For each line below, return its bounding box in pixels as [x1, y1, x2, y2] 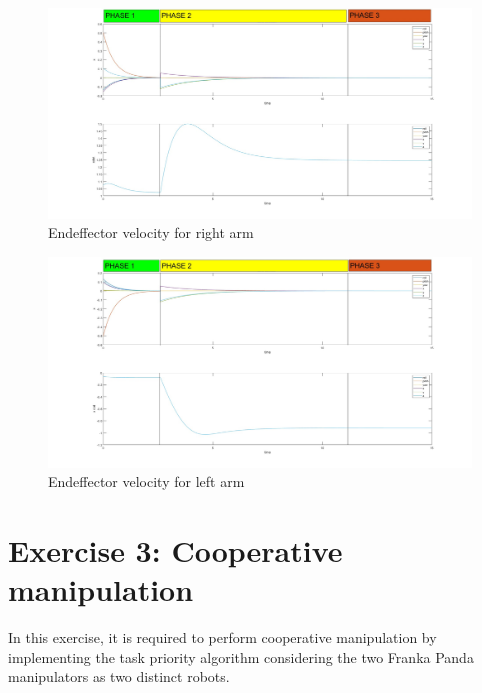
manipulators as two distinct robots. [8, 666, 230, 687]
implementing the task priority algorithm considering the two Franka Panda [8, 646, 474, 667]
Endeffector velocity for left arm [48, 471, 245, 492]
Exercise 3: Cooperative [8, 530, 343, 571]
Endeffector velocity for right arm [48, 222, 254, 243]
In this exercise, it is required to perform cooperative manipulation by [8, 627, 437, 648]
